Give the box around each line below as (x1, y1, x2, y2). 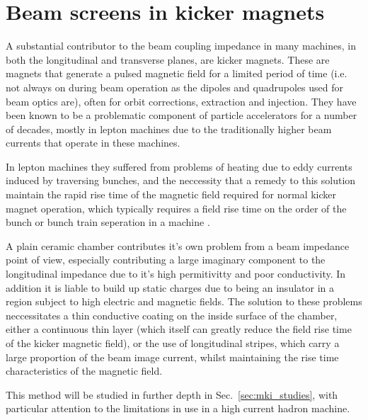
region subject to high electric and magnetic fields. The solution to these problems (6, 294, 362, 309)
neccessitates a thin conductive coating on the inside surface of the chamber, (6, 307, 338, 322)
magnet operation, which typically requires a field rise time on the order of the (6, 200, 347, 215)
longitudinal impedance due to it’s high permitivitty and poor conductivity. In (6, 266, 346, 281)
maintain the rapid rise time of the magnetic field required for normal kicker (6, 187, 337, 202)
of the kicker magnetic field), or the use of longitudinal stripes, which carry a (6, 336, 340, 350)
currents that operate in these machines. (6, 135, 180, 150)
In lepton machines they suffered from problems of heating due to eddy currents (6, 159, 352, 174)
